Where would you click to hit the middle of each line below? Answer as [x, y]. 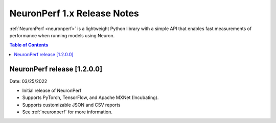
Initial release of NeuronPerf [52, 91]
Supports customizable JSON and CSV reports [71, 105]
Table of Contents [29, 45]
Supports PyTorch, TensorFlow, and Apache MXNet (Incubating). [90, 97]
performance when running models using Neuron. [62, 35]
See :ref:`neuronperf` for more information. [67, 112]
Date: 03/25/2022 [28, 81]
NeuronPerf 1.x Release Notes [74, 13]
